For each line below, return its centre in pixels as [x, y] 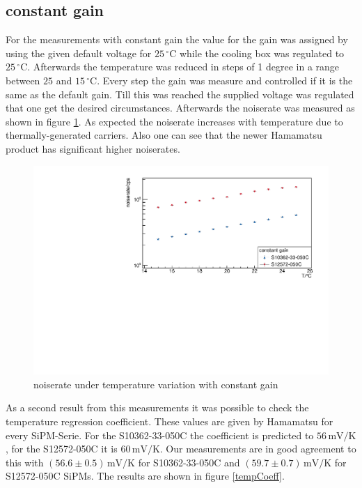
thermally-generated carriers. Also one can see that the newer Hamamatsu [164, 135]
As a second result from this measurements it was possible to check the [157, 407]
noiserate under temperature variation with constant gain [156, 384]
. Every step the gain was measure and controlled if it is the [225, 80]
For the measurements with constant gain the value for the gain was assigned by [177, 39]
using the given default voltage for [79, 53]
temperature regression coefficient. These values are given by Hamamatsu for [170, 421]
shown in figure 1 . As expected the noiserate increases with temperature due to [174, 121]
